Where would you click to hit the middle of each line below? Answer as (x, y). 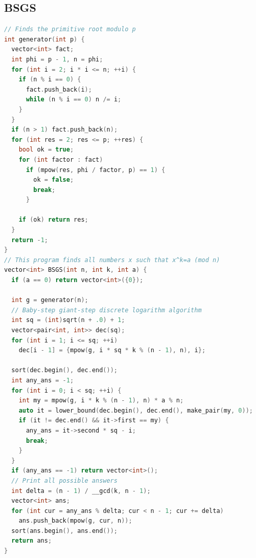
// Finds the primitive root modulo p (70, 29)
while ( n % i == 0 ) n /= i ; (74, 100)
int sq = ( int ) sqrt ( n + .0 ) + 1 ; (68, 320)
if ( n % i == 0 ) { (50, 80)
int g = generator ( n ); (50, 300)
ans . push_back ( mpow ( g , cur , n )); (75, 521)
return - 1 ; (30, 240)
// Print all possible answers (64, 480)
